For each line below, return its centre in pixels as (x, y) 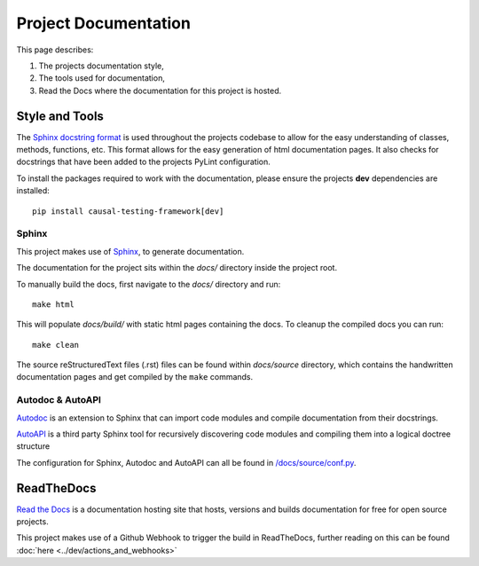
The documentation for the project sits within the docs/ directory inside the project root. (177, 268)
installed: (33, 191)
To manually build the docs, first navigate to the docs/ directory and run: (149, 284)
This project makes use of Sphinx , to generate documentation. (130, 251)
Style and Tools (60, 116)
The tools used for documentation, (102, 78)
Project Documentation (103, 23)
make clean (56, 345)
